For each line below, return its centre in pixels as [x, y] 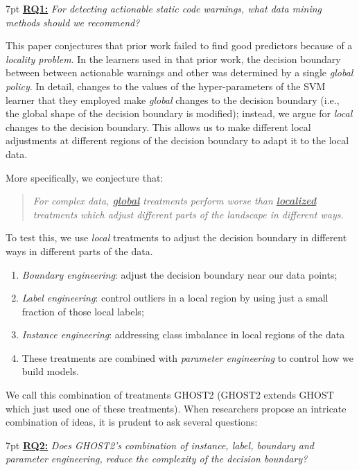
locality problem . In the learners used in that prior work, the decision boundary [173, 59]
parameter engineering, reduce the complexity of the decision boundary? [157, 459]
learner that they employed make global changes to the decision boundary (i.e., [173, 99]
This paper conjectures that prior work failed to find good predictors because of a [179, 45]
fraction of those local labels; [83, 311]
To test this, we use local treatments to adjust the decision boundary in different [176, 237]
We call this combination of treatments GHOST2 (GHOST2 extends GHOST [170, 395]
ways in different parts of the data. [79, 251]
